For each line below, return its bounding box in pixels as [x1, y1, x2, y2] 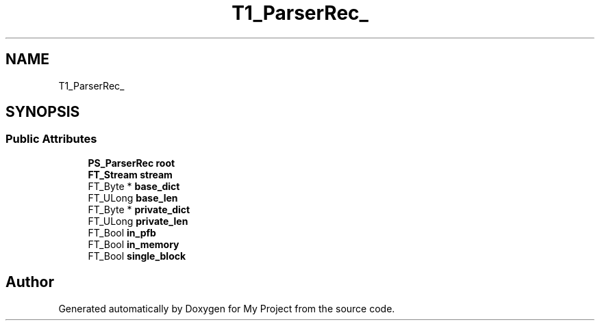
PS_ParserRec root [88, 157, 175, 169]
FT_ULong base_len [88, 191, 178, 204]
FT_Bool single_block [88, 249, 186, 262]
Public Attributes [5, 132, 97, 146]
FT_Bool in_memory [88, 238, 179, 250]
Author [5, 273, 54, 291]
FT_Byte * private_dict [88, 203, 190, 215]
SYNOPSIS [5, 103, 80, 121]
